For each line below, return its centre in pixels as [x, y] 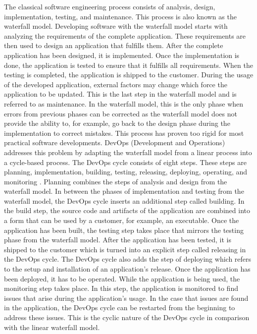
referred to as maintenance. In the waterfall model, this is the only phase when [124, 103]
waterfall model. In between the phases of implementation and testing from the [124, 191]
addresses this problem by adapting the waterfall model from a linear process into [128, 152]
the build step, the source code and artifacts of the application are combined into [127, 210]
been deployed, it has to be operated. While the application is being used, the [122, 278]
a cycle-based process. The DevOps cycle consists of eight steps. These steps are [125, 162]
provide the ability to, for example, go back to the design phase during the [117, 123]
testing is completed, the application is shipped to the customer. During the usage [129, 75]
